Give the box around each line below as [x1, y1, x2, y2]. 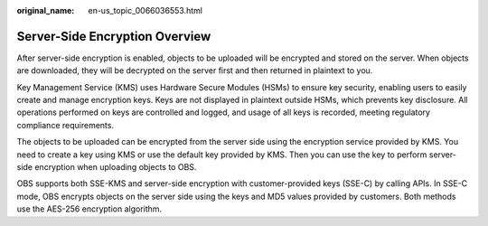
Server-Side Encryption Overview [16, 28, 211, 44]
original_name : [16, 5, 75, 15]
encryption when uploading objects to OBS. [34, 162, 197, 173]
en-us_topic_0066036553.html [88, 5, 203, 15]
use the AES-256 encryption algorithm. [16, 203, 163, 214]
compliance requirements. [16, 119, 115, 130]
